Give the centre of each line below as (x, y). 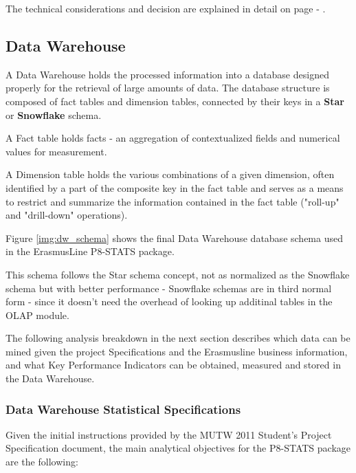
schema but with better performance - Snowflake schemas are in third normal (169, 288)
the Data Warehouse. (50, 378)
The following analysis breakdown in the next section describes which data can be (178, 338)
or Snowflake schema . (54, 114)
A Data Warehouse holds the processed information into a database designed (167, 74)
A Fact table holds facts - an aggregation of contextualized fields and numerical (173, 138)
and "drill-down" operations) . (67, 215)
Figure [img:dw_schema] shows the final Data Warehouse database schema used (174, 238)
